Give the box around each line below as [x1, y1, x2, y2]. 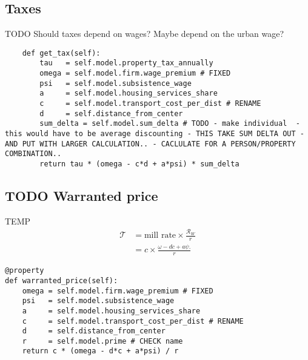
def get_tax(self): [22, 48, 101, 57]
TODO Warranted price [5, 186, 158, 205]
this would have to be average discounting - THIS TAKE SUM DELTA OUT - [5, 129, 304, 139]
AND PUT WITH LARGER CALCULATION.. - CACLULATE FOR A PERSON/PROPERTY [5, 139, 296, 148]
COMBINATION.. [5, 149, 62, 159]
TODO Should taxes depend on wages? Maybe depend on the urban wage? [5, 27, 284, 40]
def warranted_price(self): [5, 276, 118, 285]
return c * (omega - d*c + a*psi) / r [22, 347, 179, 356]
